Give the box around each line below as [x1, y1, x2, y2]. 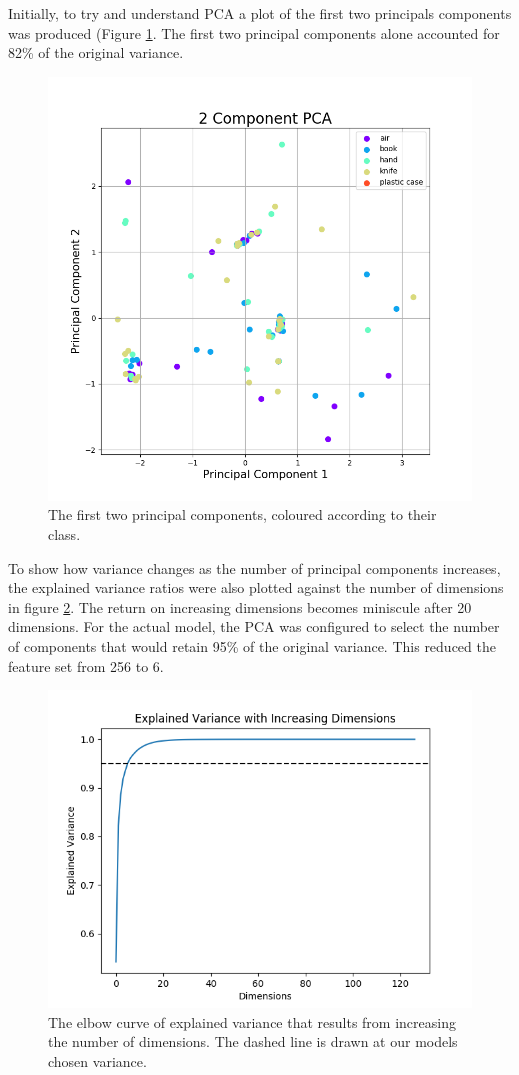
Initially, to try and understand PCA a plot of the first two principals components [8, 3, 512, 23]
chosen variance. [48, 1050, 147, 1071]
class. [48, 523, 81, 544]
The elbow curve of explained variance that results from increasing [48, 1011, 456, 1032]
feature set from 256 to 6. [8, 655, 164, 676]
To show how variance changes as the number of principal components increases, [8, 557, 501, 578]
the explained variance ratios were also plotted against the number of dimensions [8, 577, 504, 598]
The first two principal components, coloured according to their [48, 504, 437, 525]
